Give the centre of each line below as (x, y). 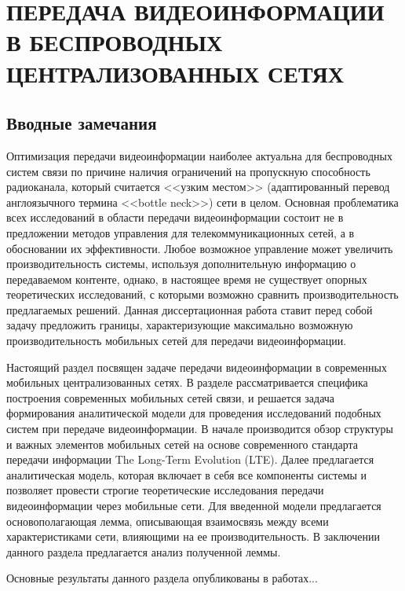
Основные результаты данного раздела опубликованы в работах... (162, 578)
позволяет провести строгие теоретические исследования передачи (165, 490)
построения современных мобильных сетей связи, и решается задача (171, 397)
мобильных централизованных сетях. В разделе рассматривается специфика (187, 382)
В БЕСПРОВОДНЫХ (115, 42)
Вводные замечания (82, 123)
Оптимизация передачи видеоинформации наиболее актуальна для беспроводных (199, 155)
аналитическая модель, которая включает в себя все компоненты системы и (187, 474)
